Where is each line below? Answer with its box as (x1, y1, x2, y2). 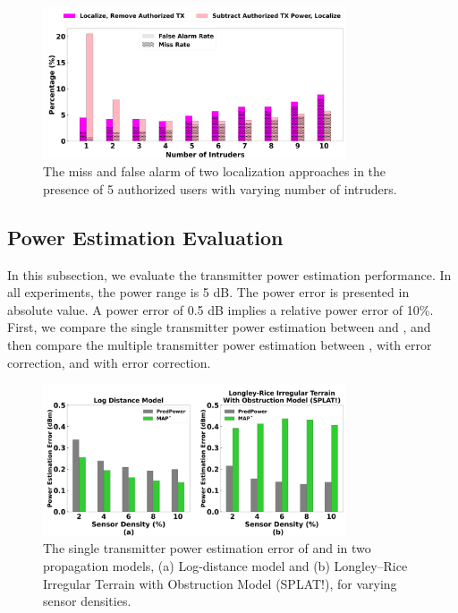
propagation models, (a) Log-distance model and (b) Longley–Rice (43, 556, 408, 575)
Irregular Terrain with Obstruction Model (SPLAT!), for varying (43, 574, 397, 592)
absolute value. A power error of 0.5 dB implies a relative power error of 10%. (7, 300, 434, 319)
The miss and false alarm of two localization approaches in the (43, 162, 386, 181)
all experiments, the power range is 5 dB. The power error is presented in (7, 283, 410, 302)
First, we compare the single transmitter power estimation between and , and (7, 318, 431, 336)
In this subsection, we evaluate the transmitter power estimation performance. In (7, 265, 452, 284)
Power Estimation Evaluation (7, 223, 284, 251)
